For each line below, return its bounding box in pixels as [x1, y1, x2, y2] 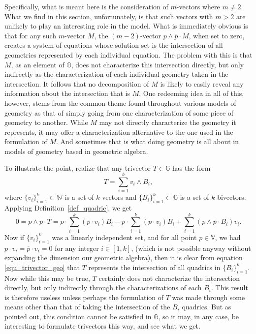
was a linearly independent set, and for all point [52, 232, 197, 242]
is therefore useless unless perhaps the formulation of [4, 292, 164, 302]
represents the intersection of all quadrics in [88, 262, 221, 272]
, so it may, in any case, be [158, 311, 239, 321]
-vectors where [176, 1, 220, 11]
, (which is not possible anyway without [131, 243, 251, 253]
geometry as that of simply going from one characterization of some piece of [4, 107, 234, 118]
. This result [211, 282, 248, 293]
